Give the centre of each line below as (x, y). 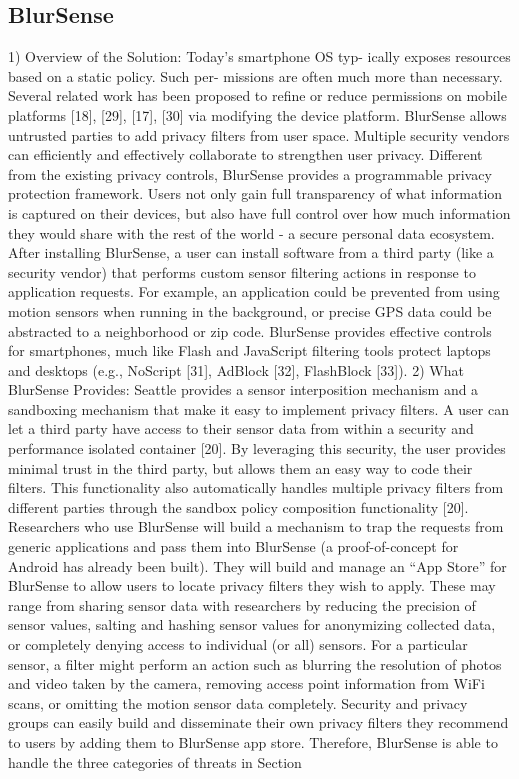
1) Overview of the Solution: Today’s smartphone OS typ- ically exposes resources (259, 56)
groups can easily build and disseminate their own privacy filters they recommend (258, 722)
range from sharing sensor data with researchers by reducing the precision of (242, 604)
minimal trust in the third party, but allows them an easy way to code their (240, 467)
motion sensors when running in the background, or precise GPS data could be (250, 310)
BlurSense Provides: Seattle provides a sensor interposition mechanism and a (243, 389)
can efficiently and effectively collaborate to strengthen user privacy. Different (245, 154)
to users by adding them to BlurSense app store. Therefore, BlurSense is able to (253, 741)
